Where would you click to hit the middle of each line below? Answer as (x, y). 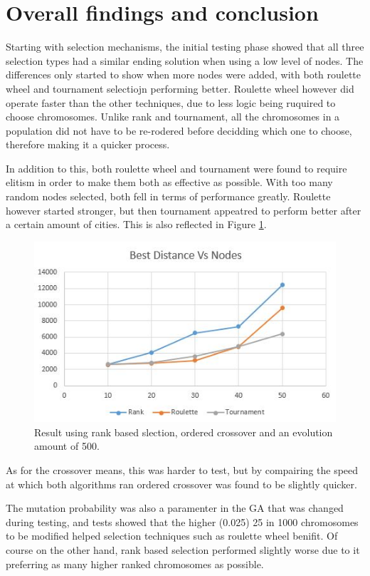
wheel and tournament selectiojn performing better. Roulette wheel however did (180, 88)
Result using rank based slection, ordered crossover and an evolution (184, 432)
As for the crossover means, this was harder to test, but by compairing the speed (182, 469)
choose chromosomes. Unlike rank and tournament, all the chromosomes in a (173, 117)
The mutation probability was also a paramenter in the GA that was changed (175, 508)
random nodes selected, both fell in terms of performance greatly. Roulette (168, 196)
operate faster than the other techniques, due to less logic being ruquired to (171, 102)
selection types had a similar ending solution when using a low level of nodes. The (185, 60)
